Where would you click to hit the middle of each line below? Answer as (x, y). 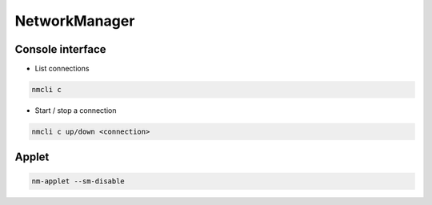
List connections (62, 69)
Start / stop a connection (76, 111)
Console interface (61, 49)
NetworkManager (75, 21)
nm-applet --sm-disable (78, 181)
